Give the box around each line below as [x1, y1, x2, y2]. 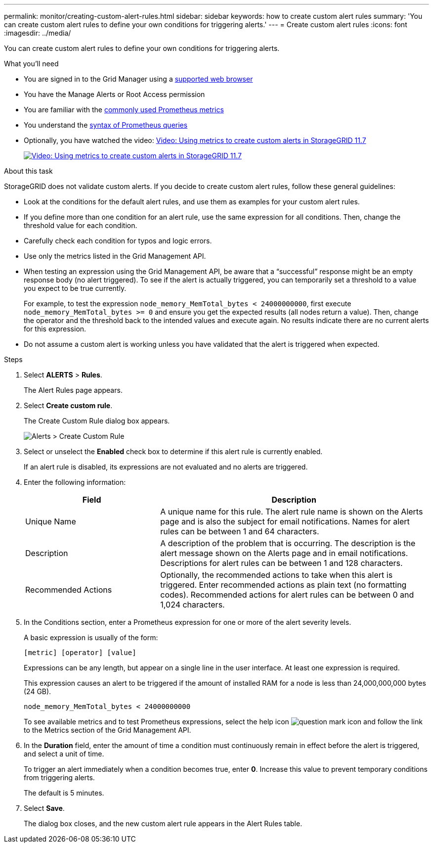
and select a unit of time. [24, 750, 104, 758]
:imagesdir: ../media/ [4, 29, 71, 37]
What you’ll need [4, 59, 59, 68]
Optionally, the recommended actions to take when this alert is [160, 570, 393, 580]
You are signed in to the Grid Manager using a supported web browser [24, 75, 253, 83]
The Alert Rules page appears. [24, 386, 123, 394]
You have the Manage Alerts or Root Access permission [24, 90, 205, 98]
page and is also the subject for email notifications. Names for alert [160, 517, 410, 526]
